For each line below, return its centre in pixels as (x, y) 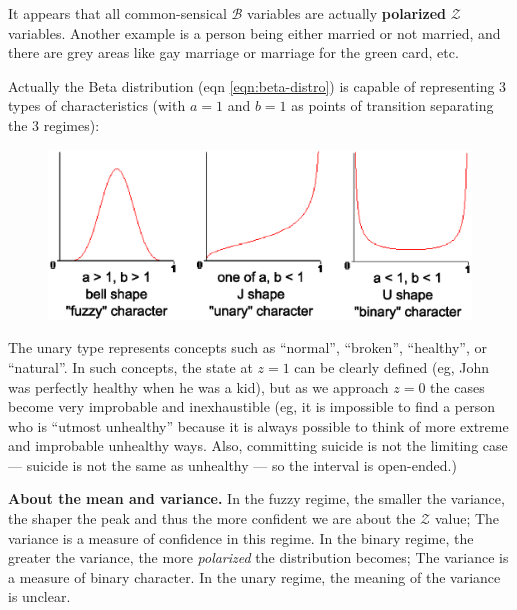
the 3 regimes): (54, 124)
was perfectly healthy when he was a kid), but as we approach (198, 386)
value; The (467, 518)
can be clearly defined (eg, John (392, 366)
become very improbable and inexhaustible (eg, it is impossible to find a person (252, 406)
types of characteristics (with (97, 105)
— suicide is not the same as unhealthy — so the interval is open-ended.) (232, 464)
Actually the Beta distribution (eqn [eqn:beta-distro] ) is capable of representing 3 (257, 85)
